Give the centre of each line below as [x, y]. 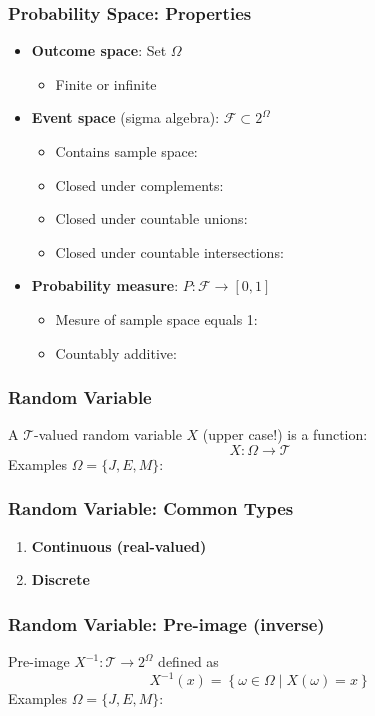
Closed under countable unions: [151, 218]
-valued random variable [108, 434]
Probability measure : [105, 285]
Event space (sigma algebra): [125, 117]
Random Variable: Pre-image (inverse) [166, 623]
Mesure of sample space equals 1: [156, 318]
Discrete [60, 579]
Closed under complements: [139, 184]
